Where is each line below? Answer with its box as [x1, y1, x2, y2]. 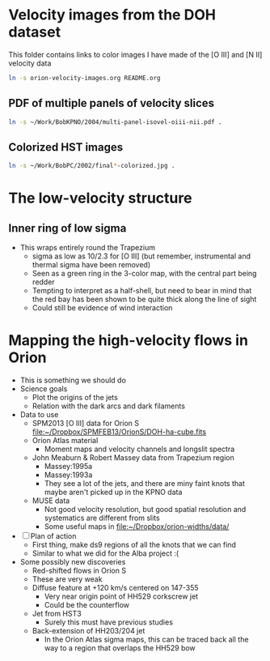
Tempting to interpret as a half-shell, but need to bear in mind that [32, 286, 252, 296]
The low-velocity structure [8, 189, 192, 207]
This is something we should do [19, 375, 127, 386]
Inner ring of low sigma [8, 221, 127, 235]
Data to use [19, 410, 59, 420]
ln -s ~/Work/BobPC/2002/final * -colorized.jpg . [8, 162, 175, 170]
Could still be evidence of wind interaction [32, 303, 173, 313]
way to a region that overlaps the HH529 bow [44, 643, 196, 653]
